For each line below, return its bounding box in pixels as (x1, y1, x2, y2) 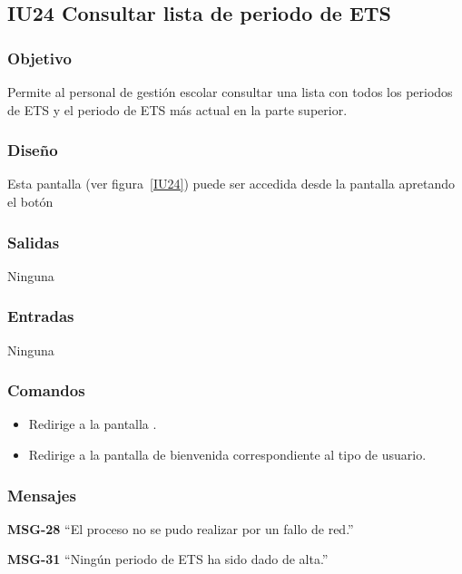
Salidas (7, 230, 60, 253)
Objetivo (7, 46, 72, 69)
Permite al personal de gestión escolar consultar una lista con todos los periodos (7, 83, 453, 101)
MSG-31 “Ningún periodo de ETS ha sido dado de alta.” (7, 550, 329, 569)
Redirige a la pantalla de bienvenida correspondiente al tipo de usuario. (28, 445, 427, 464)
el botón (7, 192, 54, 210)
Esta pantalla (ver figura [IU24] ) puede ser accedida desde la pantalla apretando (7, 174, 455, 193)
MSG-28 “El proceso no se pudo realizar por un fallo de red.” (7, 519, 354, 538)
